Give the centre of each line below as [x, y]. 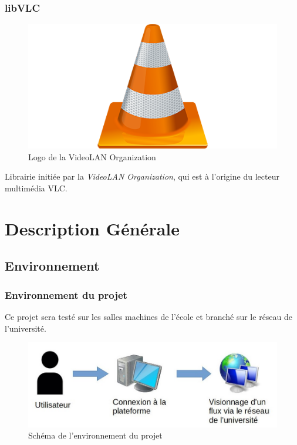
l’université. [26, 328]
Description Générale [92, 228]
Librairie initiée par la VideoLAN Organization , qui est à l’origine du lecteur [142, 176]
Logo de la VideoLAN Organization [92, 156]
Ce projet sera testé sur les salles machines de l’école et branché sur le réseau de [149, 316]
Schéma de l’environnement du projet [95, 435]
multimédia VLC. [36, 188]
